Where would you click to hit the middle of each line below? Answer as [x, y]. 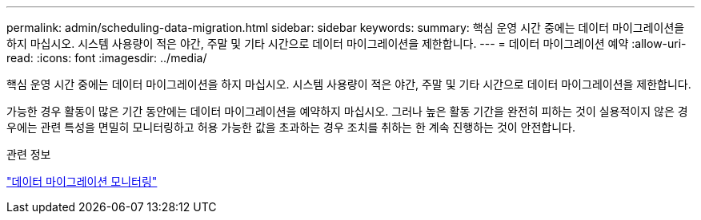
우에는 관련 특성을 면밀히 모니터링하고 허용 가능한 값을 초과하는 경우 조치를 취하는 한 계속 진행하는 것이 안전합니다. [291, 127]
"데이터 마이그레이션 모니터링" [82, 181]
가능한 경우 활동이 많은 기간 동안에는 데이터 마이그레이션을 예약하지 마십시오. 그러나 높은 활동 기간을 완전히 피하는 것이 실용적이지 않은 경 [347, 111]
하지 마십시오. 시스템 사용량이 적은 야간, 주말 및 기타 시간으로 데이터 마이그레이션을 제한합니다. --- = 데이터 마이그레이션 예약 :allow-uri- [346, 43]
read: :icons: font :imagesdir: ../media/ [107, 58]
